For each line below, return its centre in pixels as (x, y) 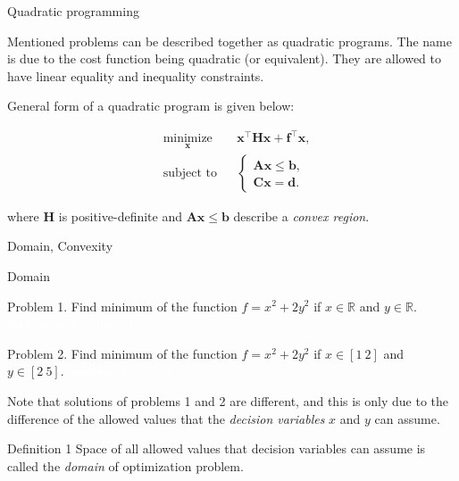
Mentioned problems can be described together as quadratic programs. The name (229, 41)
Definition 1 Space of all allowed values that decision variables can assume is (217, 448)
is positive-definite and (120, 216)
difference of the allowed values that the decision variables (166, 418)
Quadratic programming (73, 11)
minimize (188, 139)
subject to (190, 173)
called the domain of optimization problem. (125, 465)
